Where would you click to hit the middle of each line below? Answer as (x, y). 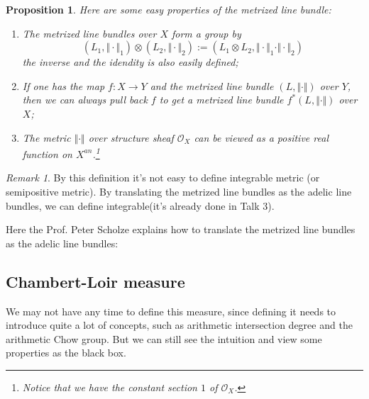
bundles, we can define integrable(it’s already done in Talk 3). (140, 205)
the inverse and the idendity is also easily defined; (130, 62)
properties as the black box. (66, 353)
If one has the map (64, 85)
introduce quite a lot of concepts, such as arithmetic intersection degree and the (179, 325)
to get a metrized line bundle (221, 100)
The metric (46, 137)
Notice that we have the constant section (110, 387)
